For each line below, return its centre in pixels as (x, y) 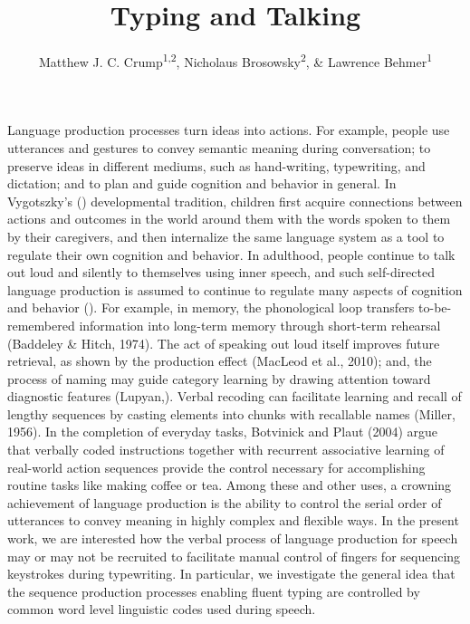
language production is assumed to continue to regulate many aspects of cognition (235, 289)
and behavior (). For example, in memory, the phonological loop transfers (211, 307)
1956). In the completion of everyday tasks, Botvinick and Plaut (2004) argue (223, 432)
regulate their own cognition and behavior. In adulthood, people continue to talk (231, 254)
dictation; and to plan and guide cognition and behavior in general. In (202, 183)
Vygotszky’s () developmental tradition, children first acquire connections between (235, 201)
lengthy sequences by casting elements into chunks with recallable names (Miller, (231, 413)
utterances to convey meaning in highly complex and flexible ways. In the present (233, 520)
